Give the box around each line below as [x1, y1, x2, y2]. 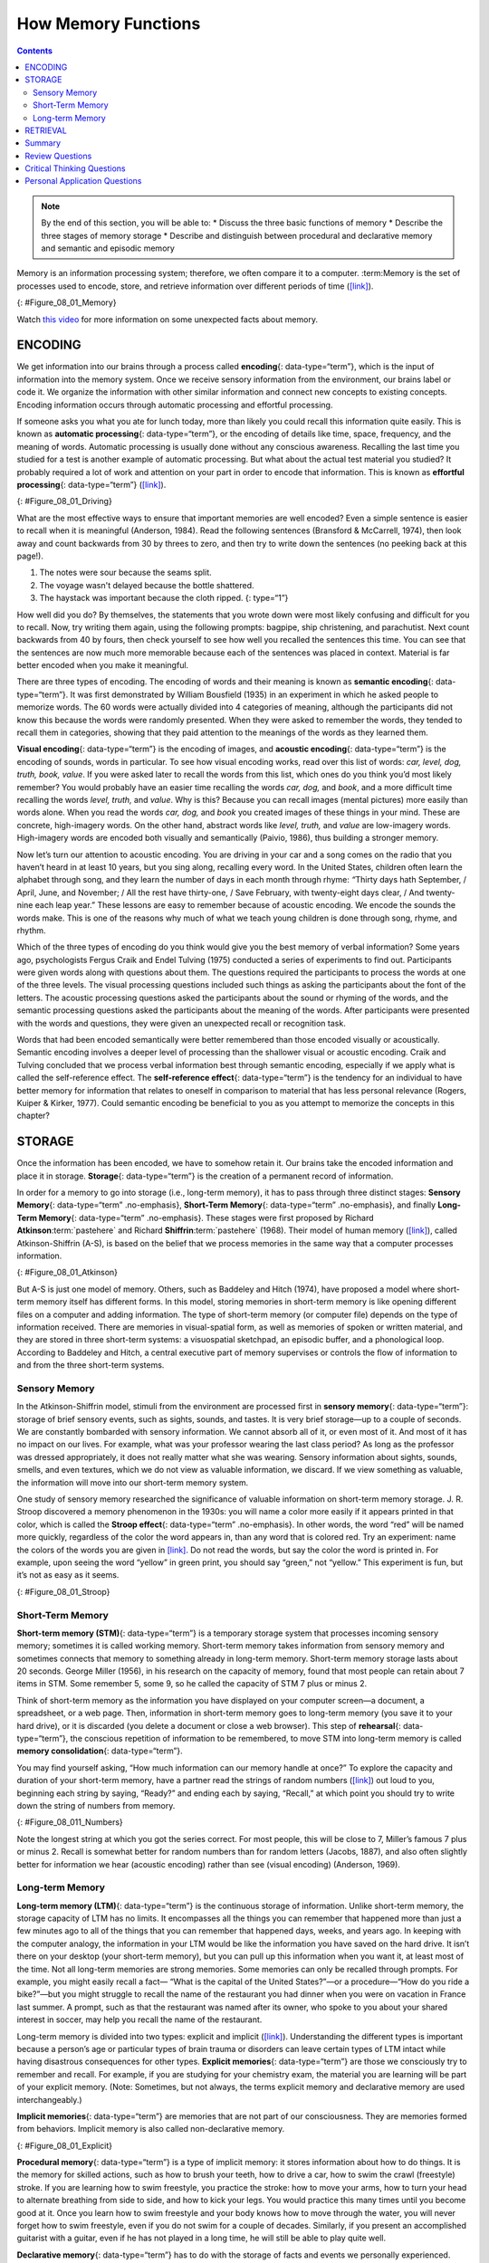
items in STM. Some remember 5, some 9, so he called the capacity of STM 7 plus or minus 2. [16, 1678, 367, 1689]
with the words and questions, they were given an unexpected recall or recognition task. [16, 1017, 346, 1028]
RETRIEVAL [24, 125, 67, 136]
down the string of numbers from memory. [16, 1800, 176, 1810]
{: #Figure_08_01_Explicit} [16, 2140, 113, 2151]
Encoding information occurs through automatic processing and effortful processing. [16, 399, 333, 410]
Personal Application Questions [24, 176, 142, 186]
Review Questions [24, 150, 92, 161]
